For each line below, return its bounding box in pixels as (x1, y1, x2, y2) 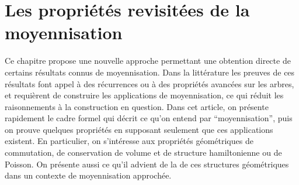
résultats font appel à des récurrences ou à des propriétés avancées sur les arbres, (5, 77, 294, 90)
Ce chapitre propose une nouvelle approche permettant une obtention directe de (5, 54, 291, 67)
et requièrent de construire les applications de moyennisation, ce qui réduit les (5, 89, 284, 101)
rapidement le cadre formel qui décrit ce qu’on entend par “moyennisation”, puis (5, 112, 293, 124)
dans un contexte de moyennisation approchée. (5, 169, 172, 181)
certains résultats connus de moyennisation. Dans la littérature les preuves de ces (5, 66, 295, 78)
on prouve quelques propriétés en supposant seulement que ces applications (5, 123, 273, 135)
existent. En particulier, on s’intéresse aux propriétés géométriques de (5, 135, 253, 147)
